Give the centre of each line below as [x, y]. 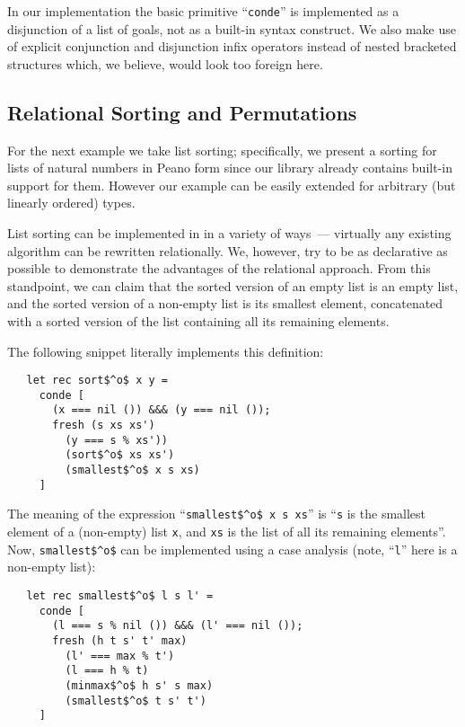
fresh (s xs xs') [104, 426]
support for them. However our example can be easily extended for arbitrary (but [232, 185]
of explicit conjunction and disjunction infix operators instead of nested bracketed [232, 46]
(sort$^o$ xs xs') [120, 455]
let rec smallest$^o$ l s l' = [120, 595]
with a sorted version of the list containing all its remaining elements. [198, 320]
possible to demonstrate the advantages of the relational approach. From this [219, 268]
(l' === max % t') [120, 656]
